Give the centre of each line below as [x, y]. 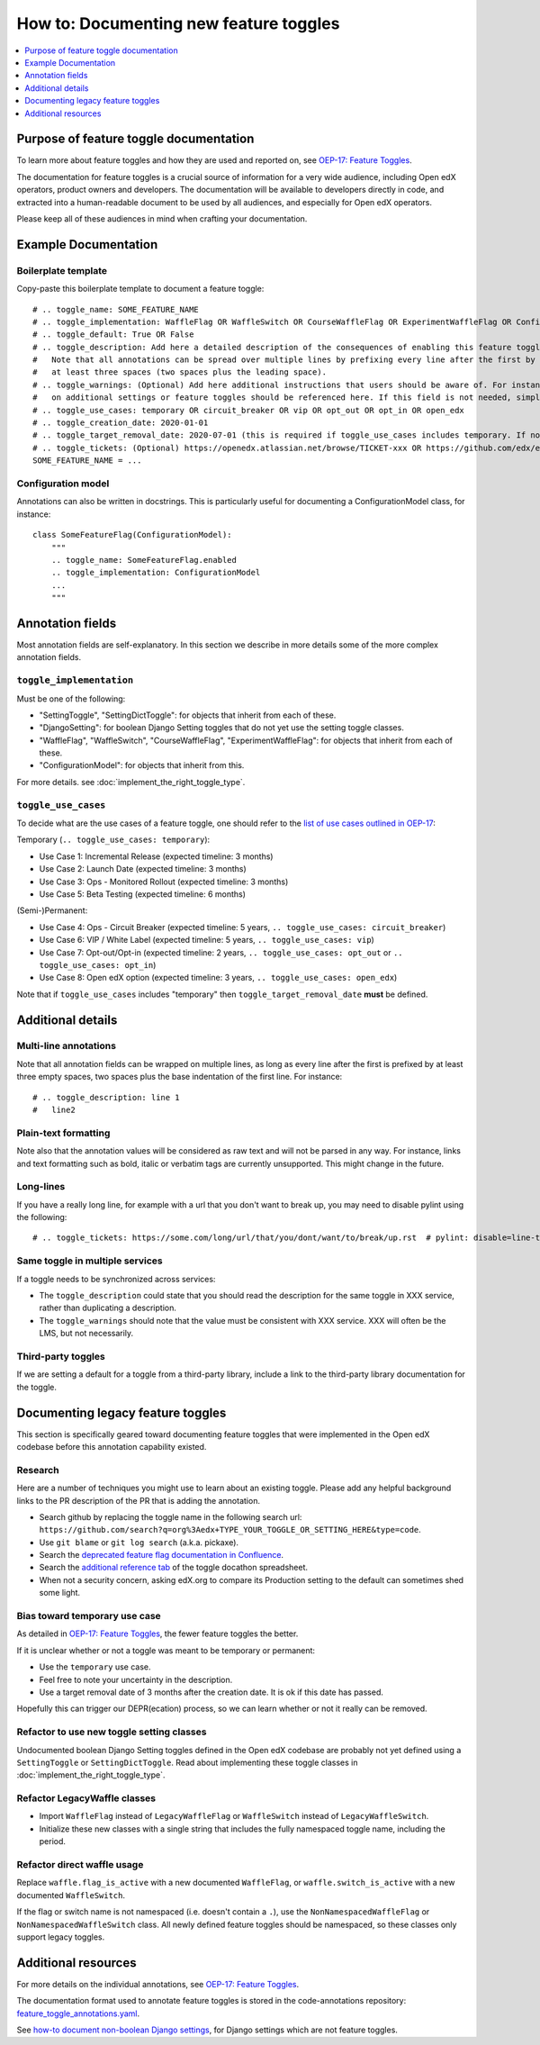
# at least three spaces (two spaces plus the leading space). [180, 372]
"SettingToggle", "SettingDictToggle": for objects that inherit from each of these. [188, 715]
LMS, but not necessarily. [86, 1334]
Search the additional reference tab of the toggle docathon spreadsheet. [174, 1568]
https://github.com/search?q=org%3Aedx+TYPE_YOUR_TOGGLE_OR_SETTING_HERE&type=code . [230, 1530]
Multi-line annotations [67, 1046]
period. [53, 1841]
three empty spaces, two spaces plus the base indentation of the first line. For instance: [180, 1077]
